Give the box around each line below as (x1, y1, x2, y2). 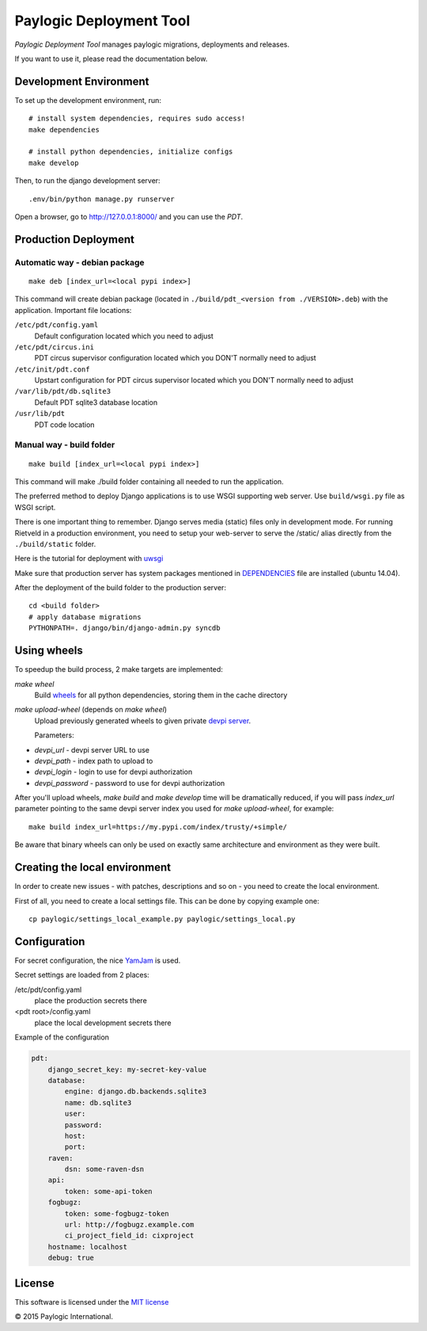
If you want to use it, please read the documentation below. (14, 54, 208, 63)
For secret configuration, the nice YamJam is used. (14, 955, 181, 965)
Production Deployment (14, 232, 134, 246)
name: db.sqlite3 (64, 1098, 132, 1107)
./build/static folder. (14, 539, 96, 548)
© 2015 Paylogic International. (14, 1312, 114, 1321)
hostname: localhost (47, 1242, 128, 1251)
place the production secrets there (34, 996, 148, 1005)
